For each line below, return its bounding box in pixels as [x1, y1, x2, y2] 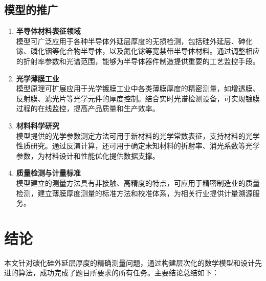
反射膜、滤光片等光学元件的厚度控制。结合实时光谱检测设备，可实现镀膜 [16, 93, 260, 103]
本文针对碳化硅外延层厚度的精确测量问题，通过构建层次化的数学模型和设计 [4, 257, 255, 268]
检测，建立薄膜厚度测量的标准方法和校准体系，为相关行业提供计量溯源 [16, 187, 253, 198]
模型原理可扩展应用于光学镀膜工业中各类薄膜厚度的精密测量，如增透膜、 [16, 83, 260, 94]
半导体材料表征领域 [16, 26, 81, 36]
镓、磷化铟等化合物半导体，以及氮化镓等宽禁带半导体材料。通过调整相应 [16, 46, 260, 56]
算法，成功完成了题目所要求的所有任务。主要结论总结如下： [18, 267, 219, 278]
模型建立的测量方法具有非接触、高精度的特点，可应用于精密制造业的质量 [16, 177, 260, 188]
